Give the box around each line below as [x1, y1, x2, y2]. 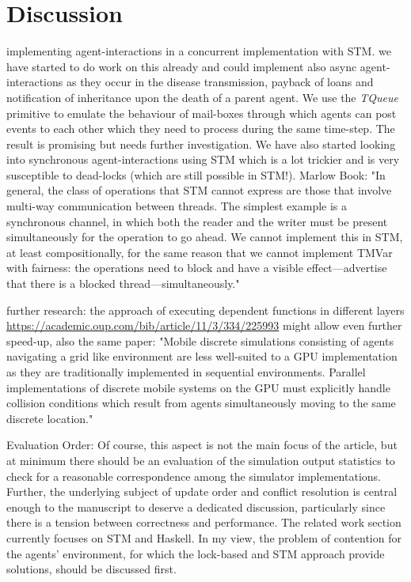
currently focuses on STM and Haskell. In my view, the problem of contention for [6, 529, 401, 546]
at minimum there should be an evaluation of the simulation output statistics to [6, 452, 395, 468]
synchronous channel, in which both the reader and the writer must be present [6, 213, 388, 229]
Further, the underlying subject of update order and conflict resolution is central [6, 483, 398, 500]
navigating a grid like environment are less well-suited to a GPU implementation [6, 348, 398, 365]
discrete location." [6, 410, 93, 426]
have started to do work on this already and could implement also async [6, 58, 357, 74]
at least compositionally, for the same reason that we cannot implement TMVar [6, 244, 393, 260]
